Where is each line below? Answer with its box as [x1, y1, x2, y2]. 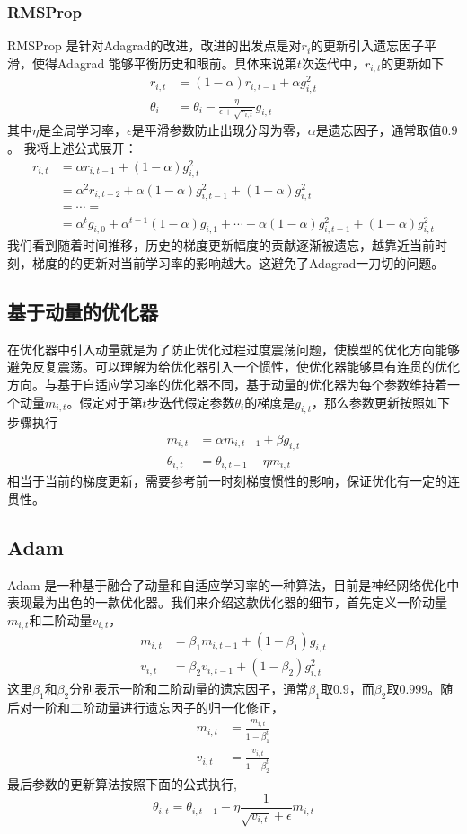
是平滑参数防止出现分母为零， [131, 121, 308, 139]
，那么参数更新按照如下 [312, 392, 451, 411]
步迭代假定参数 [146, 392, 235, 411]
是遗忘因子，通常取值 [315, 121, 442, 139]
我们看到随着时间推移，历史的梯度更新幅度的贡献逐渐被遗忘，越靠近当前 [7, 236, 435, 255]
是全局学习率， [38, 121, 127, 139]
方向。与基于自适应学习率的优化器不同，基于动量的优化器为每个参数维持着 [7, 374, 447, 393]
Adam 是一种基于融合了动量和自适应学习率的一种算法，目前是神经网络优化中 [7, 575, 460, 594]
